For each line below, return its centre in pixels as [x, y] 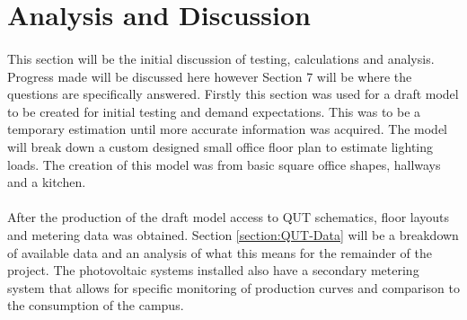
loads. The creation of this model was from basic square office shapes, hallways [224, 164]
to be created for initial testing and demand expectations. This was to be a [214, 111]
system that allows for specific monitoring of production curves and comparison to [233, 287]
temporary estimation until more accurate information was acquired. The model [227, 129]
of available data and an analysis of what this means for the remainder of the [220, 252]
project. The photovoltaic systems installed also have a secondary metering [213, 270]
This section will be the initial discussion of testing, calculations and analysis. [221, 58]
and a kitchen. [47, 182]
